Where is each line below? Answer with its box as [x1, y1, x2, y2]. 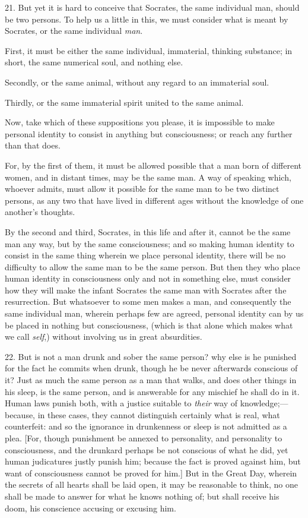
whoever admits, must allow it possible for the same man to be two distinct [5, 182, 280, 195]
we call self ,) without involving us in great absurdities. [5, 330, 202, 343]
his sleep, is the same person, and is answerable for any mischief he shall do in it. [5, 385, 300, 397]
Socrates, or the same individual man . [5, 24, 143, 37]
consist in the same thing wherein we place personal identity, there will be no [5, 249, 285, 261]
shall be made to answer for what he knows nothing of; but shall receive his [5, 489, 280, 502]
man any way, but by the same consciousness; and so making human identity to [5, 237, 294, 249]
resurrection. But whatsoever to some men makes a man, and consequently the [5, 295, 291, 308]
